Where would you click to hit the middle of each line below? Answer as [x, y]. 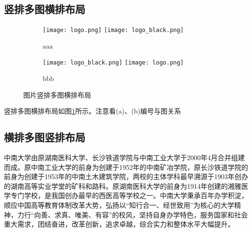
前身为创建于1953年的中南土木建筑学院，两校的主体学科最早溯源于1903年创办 [126, 176]
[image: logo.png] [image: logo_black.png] [113, 30]
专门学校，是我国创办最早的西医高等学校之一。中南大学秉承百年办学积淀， [129, 195]
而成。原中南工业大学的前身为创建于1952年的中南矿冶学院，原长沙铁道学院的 [126, 167]
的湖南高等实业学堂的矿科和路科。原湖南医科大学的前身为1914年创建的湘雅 [123, 186]
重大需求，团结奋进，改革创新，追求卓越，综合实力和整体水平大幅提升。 [119, 224]
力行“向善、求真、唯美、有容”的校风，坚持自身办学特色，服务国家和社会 [133, 214]
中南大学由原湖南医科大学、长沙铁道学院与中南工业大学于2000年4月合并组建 [124, 157]
